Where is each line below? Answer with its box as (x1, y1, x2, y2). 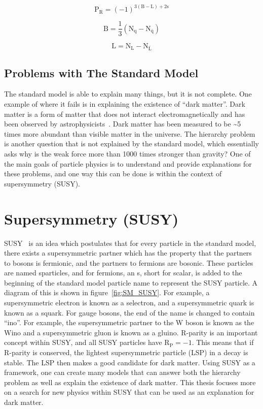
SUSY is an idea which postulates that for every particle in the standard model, (4, 237, 256, 248)
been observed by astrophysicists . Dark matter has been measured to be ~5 (4, 118, 241, 129)
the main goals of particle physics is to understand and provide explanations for (4, 158, 252, 169)
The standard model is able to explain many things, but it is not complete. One (4, 88, 252, 99)
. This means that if (192, 337, 254, 348)
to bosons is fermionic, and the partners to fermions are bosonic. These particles (4, 257, 253, 268)
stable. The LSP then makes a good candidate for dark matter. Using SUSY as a (4, 357, 255, 367)
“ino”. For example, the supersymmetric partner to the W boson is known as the (4, 317, 254, 328)
